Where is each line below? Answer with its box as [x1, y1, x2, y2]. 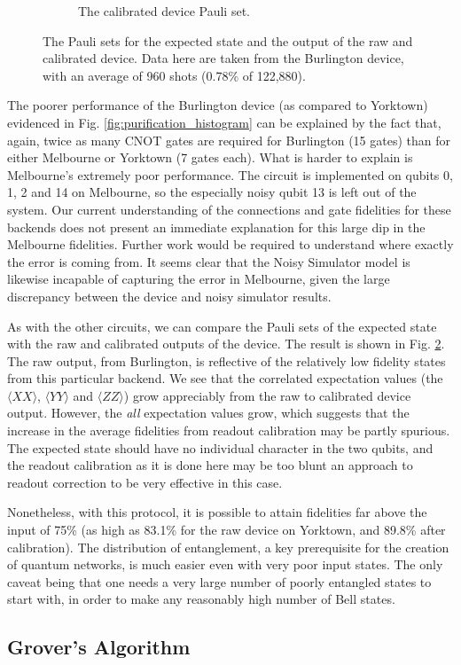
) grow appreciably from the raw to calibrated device [123, 386, 411, 404]
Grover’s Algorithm [7, 633, 191, 661]
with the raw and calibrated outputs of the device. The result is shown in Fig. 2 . [7, 334, 445, 353]
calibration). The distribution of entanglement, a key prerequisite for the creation [7, 537, 449, 556]
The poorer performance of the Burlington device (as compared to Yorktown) [7, 96, 428, 114]
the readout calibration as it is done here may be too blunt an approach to [7, 456, 413, 474]
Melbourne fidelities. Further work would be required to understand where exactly [7, 235, 454, 254]
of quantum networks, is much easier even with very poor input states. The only [7, 555, 443, 574]
